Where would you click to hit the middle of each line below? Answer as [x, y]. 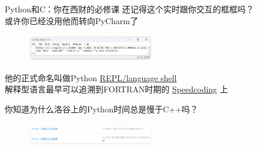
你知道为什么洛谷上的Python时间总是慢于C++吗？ [101, 109]
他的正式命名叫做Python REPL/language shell [91, 77]
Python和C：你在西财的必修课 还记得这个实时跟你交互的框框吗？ [129, 9]
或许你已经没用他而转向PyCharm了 [71, 20]
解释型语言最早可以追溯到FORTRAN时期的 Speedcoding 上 [116, 89]
